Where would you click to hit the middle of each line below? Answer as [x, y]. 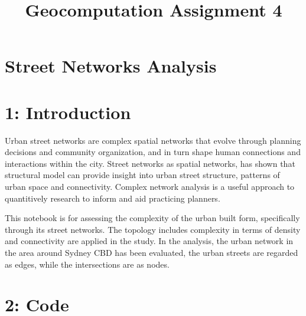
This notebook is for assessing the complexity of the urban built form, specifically [152, 218]
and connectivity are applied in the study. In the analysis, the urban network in [149, 241]
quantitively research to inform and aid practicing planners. [113, 198]
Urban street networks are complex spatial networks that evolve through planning [153, 140]
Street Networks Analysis [111, 66]
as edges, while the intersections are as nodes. [87, 264]
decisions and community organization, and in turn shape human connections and [153, 152]
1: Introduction [68, 112]
